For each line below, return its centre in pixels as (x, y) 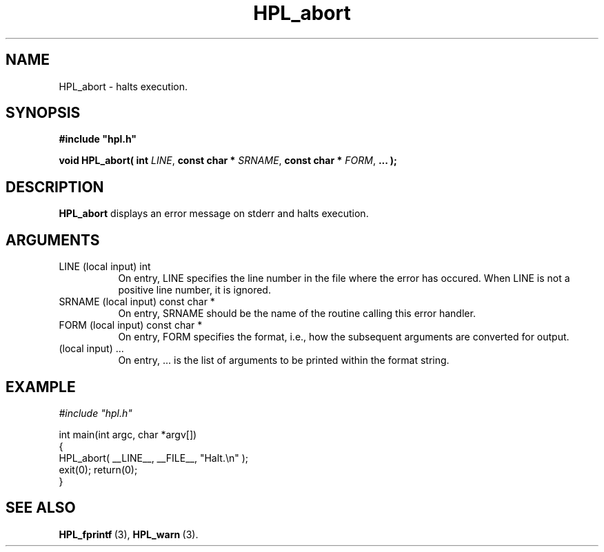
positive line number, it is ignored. (194, 290)
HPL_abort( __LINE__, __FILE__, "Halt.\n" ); (154, 458)
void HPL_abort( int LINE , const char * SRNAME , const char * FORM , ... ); (228, 161)
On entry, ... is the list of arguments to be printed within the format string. (284, 360)
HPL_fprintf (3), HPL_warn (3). (129, 534)
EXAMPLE (41, 387)
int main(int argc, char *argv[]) (128, 434)
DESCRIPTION (55, 187)
